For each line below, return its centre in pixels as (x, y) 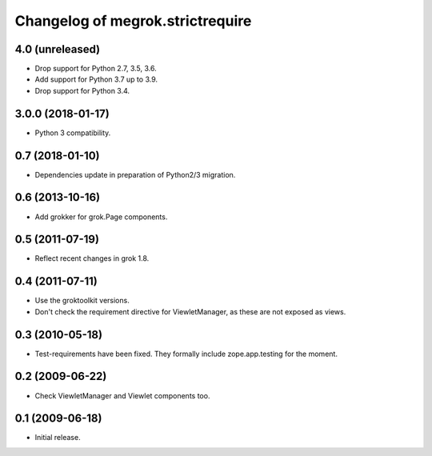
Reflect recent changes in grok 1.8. (92, 258)
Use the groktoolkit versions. (82, 301)
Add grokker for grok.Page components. (101, 217)
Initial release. (58, 438)
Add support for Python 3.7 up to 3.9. (96, 79)
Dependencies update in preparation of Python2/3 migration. (135, 174)
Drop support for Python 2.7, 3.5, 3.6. (96, 69)
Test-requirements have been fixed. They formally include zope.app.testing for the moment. (186, 354)
